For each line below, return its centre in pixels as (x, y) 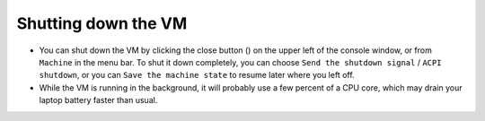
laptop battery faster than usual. (98, 100)
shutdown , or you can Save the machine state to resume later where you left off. (197, 75)
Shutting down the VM (102, 23)
